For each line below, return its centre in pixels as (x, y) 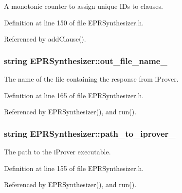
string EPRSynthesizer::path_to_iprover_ (90, 133)
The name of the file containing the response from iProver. (91, 79)
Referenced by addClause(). (45, 39)
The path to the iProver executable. (57, 151)
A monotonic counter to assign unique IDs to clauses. (83, 6)
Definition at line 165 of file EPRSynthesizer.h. (74, 95)
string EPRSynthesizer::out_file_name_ (86, 60)
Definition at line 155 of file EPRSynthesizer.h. (74, 168)
